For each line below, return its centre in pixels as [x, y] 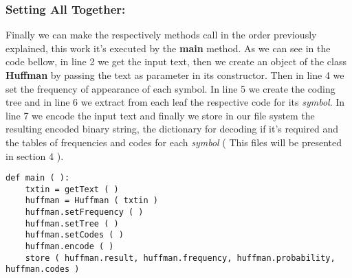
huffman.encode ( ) [69, 247]
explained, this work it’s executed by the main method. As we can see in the [168, 48]
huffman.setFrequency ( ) [84, 212]
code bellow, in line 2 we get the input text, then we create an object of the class [176, 61]
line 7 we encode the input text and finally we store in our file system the [160, 115]
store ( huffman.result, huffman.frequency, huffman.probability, [180, 258]
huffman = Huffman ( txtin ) [91, 201]
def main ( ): [38, 178]
